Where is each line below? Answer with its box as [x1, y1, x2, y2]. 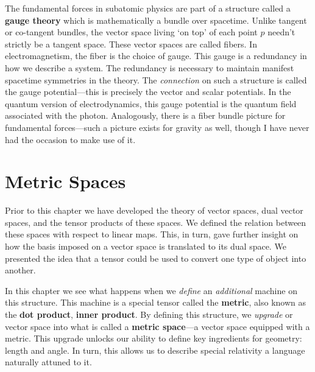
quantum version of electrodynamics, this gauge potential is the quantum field [5, 97, 297, 110]
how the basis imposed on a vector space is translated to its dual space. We [5, 240, 286, 253]
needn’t [267, 26, 296, 38]
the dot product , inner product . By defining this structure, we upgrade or [5, 308, 293, 320]
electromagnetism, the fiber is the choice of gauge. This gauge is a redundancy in [5, 49, 307, 62]
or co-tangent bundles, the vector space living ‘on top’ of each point [5, 26, 258, 38]
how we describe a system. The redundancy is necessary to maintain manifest [5, 61, 294, 74]
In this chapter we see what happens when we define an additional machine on [5, 284, 297, 297]
